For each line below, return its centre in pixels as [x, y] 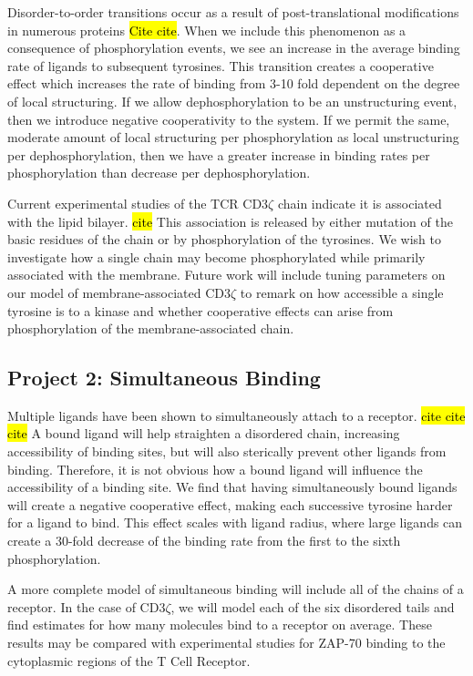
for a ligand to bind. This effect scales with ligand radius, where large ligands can [235, 522]
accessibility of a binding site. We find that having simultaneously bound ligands [232, 487]
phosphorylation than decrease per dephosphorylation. [159, 173]
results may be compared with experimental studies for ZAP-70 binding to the [226, 643]
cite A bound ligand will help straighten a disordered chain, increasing [204, 433]
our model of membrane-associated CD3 [119, 292]
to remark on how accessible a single [342, 292]
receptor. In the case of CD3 [87, 606]
